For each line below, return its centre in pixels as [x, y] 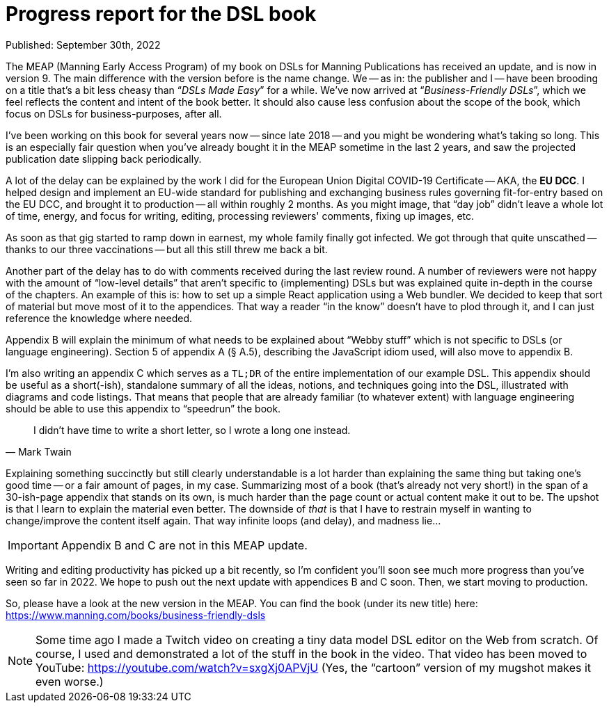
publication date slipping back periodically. [104, 159]
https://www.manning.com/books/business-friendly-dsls [136, 615]
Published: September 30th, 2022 [83, 45]
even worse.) [70, 681]
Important [33, 545]
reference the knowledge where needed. [99, 318]
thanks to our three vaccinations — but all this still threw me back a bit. [167, 249]
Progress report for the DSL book [161, 14]
